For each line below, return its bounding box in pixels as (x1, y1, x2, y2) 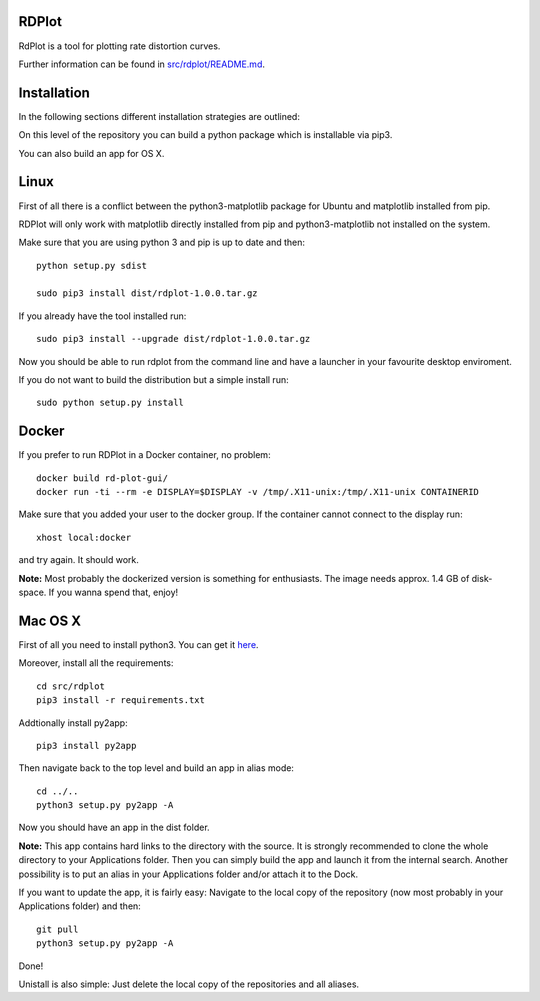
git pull (36, 923, 79, 935)
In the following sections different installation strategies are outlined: (18, 110, 300, 122)
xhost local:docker (36, 531, 132, 543)
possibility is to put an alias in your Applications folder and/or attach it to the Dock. (18, 868, 359, 880)
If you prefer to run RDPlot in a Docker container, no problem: (18, 449, 271, 461)
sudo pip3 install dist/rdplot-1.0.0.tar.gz (36, 288, 259, 299)
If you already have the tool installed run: (18, 310, 187, 322)
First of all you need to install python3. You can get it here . (18, 638, 259, 650)
